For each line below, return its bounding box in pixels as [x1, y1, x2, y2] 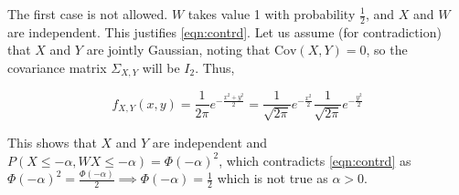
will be [142, 58, 180, 77]
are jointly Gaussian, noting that [86, 40, 271, 59]
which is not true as [217, 169, 328, 188]
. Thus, [195, 58, 235, 77]
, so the [366, 40, 408, 59]
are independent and [152, 132, 268, 151]
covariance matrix [7, 58, 107, 77]
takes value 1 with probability [187, 5, 356, 23]
